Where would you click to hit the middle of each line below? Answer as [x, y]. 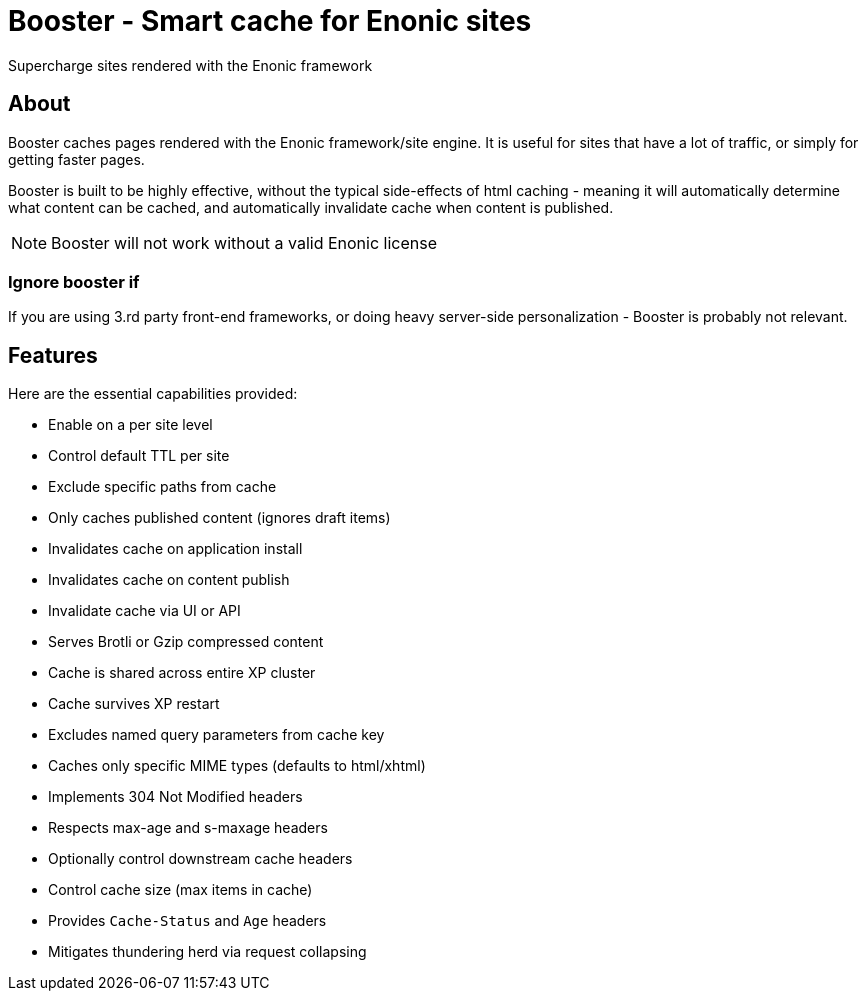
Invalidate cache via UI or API [144, 611]
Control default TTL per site [139, 456]
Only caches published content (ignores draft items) [219, 518]
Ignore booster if [74, 281]
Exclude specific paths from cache [162, 487]
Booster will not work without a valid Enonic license [244, 242]
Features [53, 355]
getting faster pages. [76, 159]
